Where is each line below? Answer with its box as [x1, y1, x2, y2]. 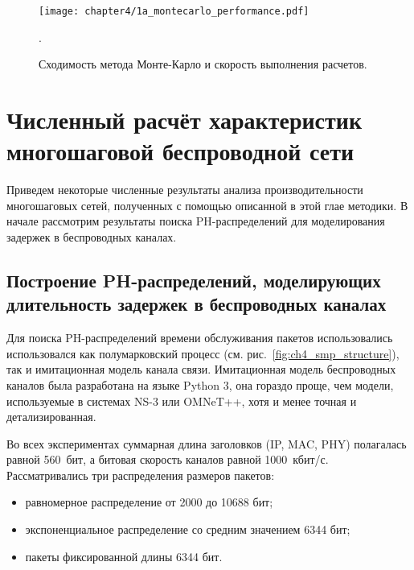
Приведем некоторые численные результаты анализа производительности [6, 181, 363, 198]
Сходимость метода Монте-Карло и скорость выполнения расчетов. [39, 56, 367, 72]
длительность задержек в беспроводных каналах [6, 291, 387, 316]
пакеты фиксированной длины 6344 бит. [25, 547, 223, 564]
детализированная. [6, 408, 96, 425]
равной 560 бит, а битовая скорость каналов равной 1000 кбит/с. [6, 451, 329, 468]
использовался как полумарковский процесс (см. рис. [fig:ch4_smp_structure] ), [6, 345, 400, 361]
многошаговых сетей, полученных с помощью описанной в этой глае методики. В [6, 196, 408, 213]
